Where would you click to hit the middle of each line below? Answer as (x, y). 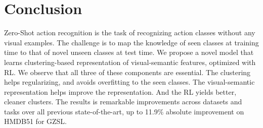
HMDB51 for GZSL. (36, 121)
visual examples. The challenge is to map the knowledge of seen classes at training (131, 42)
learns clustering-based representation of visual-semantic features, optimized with (130, 62)
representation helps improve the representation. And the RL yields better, (120, 91)
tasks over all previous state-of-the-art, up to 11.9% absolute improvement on (124, 111)
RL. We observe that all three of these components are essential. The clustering (127, 72)
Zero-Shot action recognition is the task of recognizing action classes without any (130, 33)
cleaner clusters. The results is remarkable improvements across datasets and (123, 102)
